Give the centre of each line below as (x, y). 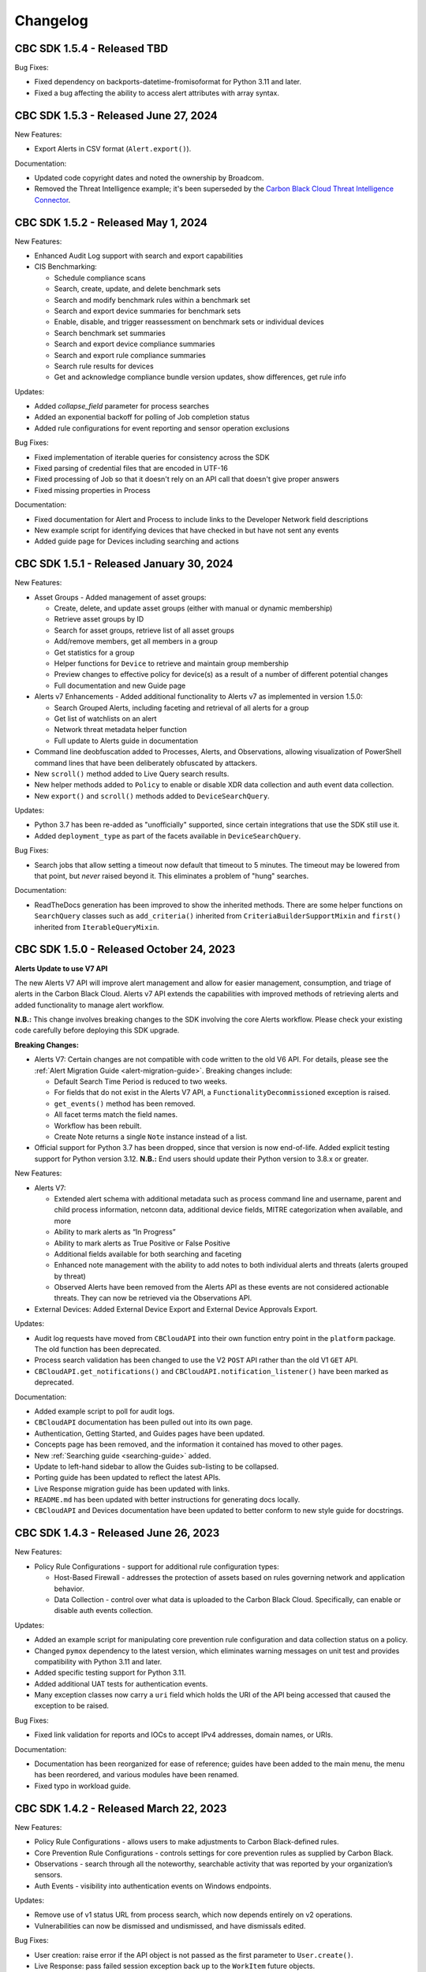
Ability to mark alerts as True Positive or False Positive (142, 1243)
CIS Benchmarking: (66, 267)
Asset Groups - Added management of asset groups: (120, 597)
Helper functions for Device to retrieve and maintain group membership (172, 663)
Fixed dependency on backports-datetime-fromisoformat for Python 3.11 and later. (168, 82)
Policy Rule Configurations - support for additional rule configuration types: (157, 1567)
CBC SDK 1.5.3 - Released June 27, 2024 (116, 116)
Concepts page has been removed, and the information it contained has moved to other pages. (189, 1444)
